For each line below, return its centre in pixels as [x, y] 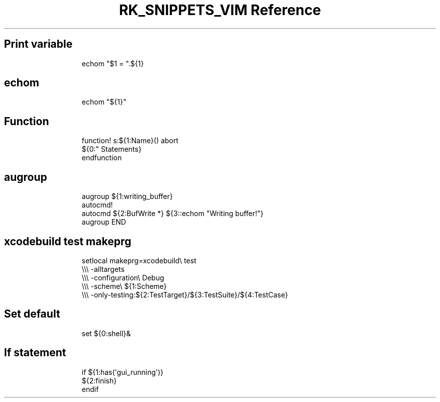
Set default [32, 314]
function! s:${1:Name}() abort [130, 141]
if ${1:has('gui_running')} [123, 372]
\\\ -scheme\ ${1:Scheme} [124, 286]
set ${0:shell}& [106, 333]
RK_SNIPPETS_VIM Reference [220, 10]
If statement [35, 353]
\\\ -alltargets [103, 269]
